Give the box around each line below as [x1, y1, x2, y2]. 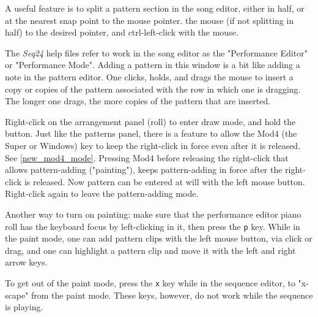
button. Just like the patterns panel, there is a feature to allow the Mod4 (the [5, 127, 297, 140]
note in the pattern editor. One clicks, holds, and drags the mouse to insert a [5, 70, 294, 83]
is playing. [5, 300, 43, 313]
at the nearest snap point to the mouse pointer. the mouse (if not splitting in [5, 13, 294, 26]
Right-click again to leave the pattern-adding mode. [5, 187, 199, 200]
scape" [5, 288, 29, 301]
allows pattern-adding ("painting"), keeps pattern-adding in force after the [5, 163, 283, 176]
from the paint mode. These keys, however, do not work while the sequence [31, 288, 313, 301]
